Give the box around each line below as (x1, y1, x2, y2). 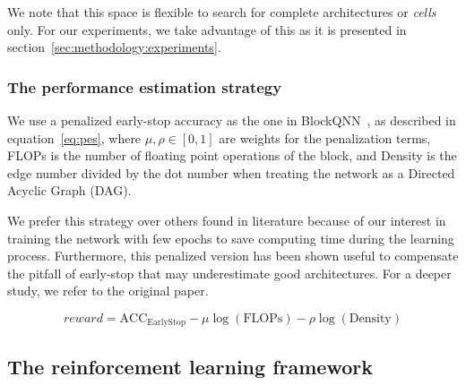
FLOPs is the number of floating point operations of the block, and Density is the (7, 146, 457, 165)
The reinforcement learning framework (7, 352, 373, 380)
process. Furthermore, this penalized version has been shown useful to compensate (7, 246, 459, 265)
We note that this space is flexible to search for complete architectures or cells (7, 3, 436, 21)
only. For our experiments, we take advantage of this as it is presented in (7, 20, 407, 38)
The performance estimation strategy (7, 75, 282, 98)
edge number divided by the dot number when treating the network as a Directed (7, 163, 455, 182)
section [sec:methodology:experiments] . (7, 38, 221, 56)
